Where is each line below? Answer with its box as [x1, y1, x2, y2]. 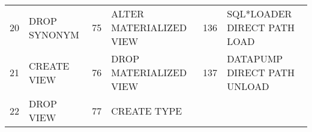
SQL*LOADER [227, 7, 292, 20]
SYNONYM [29, 27, 80, 41]
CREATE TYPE [111, 103, 182, 118]
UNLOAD [227, 79, 269, 93]
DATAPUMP [227, 52, 283, 65]
